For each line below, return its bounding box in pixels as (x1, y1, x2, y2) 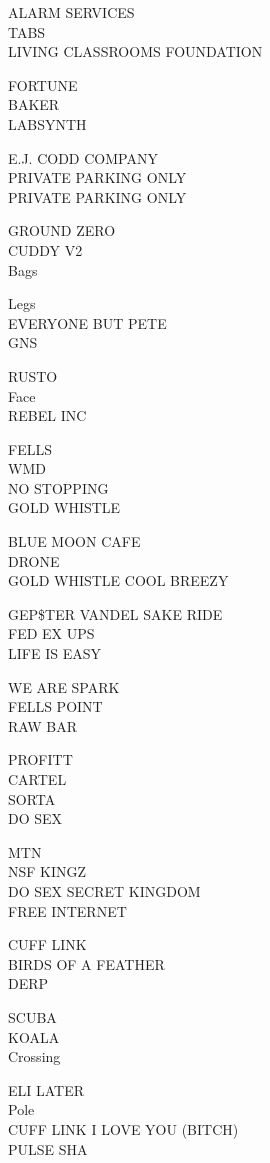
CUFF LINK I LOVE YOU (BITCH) (8, 1118, 239, 1139)
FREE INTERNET (8, 900, 127, 921)
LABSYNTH (8, 113, 87, 134)
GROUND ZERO (8, 220, 116, 241)
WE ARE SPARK (8, 676, 120, 697)
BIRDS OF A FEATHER (8, 953, 165, 974)
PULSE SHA (8, 1138, 88, 1159)
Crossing (8, 1046, 61, 1067)
